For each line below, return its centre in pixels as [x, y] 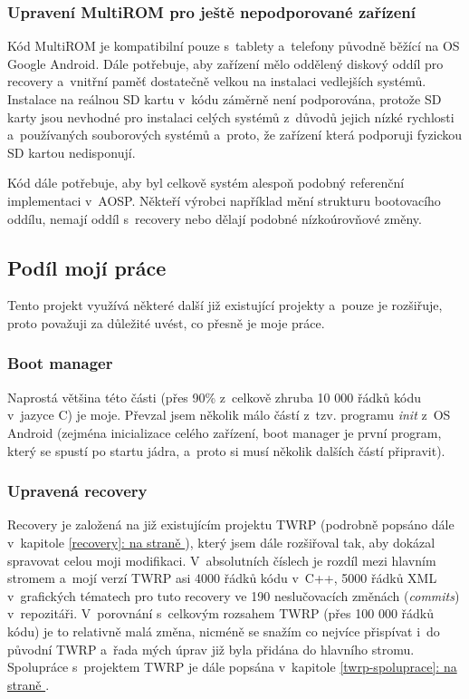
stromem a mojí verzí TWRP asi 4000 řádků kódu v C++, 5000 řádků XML [222, 578]
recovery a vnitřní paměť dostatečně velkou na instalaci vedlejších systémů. [217, 81]
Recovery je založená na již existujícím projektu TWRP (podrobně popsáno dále [231, 524]
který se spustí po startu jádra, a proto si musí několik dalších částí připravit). [226, 450]
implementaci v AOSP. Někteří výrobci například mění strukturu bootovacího [224, 200]
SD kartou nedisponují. [72, 152]
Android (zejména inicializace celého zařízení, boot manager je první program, [225, 432]
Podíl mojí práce [87, 267]
